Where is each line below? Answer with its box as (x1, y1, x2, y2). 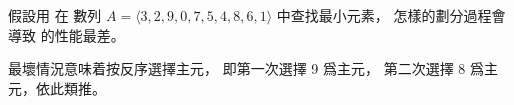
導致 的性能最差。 (8, 24, 125, 45)
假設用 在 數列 (8, 5, 102, 25)
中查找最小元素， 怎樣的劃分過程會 (276, 5, 506, 25)
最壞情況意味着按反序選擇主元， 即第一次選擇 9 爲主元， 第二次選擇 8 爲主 (8, 58, 498, 79)
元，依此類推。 (8, 77, 106, 98)
